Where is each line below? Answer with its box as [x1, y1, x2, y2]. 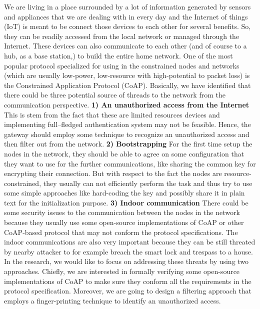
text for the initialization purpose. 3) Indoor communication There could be [4, 197, 248, 207]
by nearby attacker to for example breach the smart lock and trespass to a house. [4, 246, 253, 256]
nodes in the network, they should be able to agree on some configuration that [4, 148, 244, 158]
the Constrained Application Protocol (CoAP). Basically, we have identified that [4, 79, 251, 90]
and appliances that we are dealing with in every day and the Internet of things [4, 11, 248, 21]
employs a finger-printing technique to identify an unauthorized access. [4, 295, 221, 305]
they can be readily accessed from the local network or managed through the [4, 30, 239, 41]
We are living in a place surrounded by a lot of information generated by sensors [4, 1, 251, 11]
